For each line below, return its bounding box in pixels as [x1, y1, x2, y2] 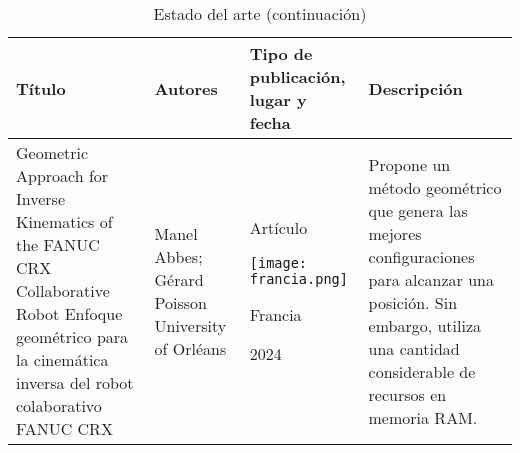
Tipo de [249, 42, 313, 65]
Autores [154, 76, 218, 100]
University [154, 313, 227, 337]
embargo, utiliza [368, 313, 482, 337]
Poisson [154, 290, 207, 314]
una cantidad [368, 336, 460, 360]
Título [16, 76, 66, 100]
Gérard [154, 267, 204, 291]
